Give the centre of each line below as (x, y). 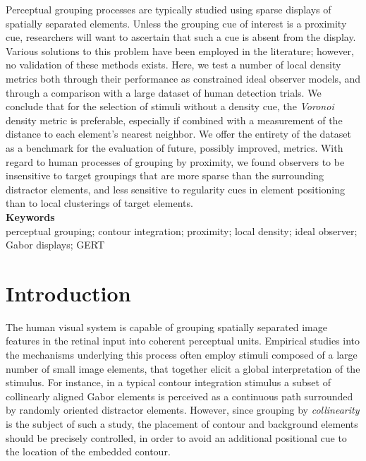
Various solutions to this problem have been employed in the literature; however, (180, 50)
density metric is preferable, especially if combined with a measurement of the (174, 120)
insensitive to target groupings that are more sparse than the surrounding (165, 175)
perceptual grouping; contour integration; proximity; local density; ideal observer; (182, 230)
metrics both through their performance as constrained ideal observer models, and (183, 78)
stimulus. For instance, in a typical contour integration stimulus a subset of (168, 382)
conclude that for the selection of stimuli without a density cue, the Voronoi (170, 106)
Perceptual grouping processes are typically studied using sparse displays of (169, 9)
